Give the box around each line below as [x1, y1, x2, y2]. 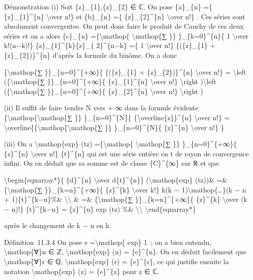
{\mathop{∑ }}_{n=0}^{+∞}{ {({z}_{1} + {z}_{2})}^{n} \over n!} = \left [4, 66, 247, 77]
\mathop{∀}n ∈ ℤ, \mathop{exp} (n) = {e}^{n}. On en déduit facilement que [4, 246, 247, 257]
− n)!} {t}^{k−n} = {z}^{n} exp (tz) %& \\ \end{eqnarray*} [4, 203, 196, 214]
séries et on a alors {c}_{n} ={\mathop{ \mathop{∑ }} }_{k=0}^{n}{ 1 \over [4, 30, 249, 41]
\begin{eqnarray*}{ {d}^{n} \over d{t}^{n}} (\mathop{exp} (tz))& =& [4, 174, 228, 185]
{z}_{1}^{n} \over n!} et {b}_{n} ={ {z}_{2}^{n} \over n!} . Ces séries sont [4, 11, 246, 21]
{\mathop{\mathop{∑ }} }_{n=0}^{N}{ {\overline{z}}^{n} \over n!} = [4, 112, 230, 122]
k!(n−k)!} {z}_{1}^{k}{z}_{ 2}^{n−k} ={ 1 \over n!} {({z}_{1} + [4, 40, 215, 50]
